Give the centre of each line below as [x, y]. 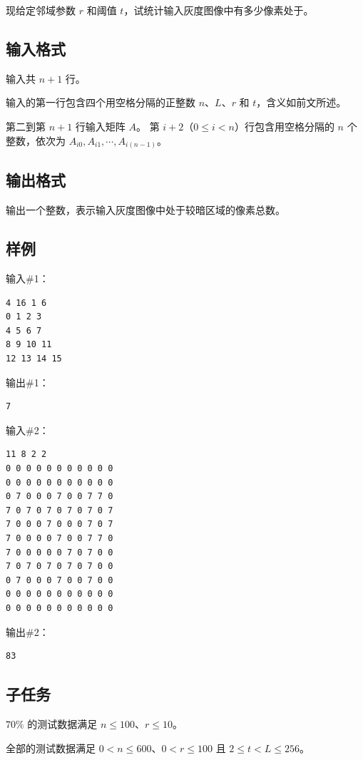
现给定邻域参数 [41, 10]
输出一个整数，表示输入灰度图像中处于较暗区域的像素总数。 [145, 210]
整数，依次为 [36, 140]
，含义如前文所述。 [301, 102]
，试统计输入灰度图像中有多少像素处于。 [219, 10]
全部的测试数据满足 [51, 748]
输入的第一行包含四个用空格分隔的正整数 [101, 102]
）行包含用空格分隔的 [284, 126]
